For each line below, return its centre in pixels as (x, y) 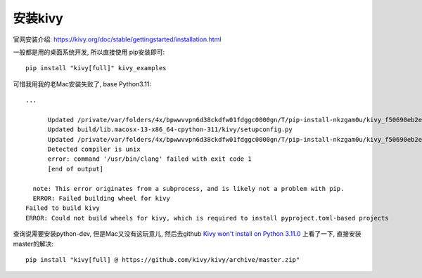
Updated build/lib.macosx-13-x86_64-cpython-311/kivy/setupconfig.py (170, 130)
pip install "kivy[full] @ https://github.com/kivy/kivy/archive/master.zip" (163, 259)
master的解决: (33, 244)
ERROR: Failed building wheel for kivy (101, 199)
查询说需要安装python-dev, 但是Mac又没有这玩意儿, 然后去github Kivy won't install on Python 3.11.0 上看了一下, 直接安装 (187, 234)
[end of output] (76, 169)
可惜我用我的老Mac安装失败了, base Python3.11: (82, 84)
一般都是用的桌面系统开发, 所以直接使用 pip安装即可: (89, 52)
